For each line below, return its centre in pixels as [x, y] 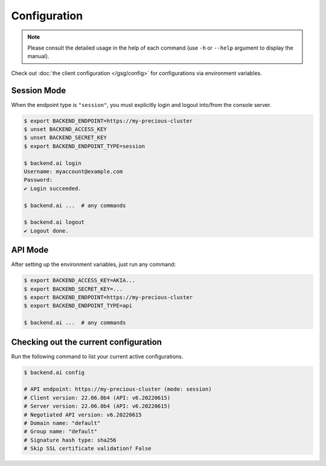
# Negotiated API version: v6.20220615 [83, 415]
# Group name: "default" [61, 432]
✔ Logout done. [46, 231]
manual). [38, 56]
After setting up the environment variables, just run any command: [94, 264]
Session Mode [39, 90]
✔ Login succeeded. [53, 188]
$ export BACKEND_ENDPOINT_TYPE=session [84, 146]
